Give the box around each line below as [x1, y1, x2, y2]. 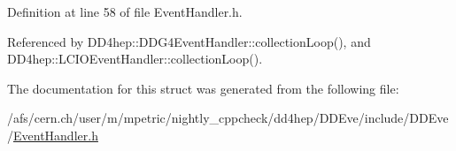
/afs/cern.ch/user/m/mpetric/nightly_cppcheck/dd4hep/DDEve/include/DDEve [7, 109, 449, 127]
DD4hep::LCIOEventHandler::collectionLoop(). [7, 49, 263, 68]
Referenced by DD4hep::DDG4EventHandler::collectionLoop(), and [7, 32, 371, 50]
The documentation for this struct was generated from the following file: [7, 79, 399, 97]
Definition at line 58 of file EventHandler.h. [7, 3, 243, 20]
